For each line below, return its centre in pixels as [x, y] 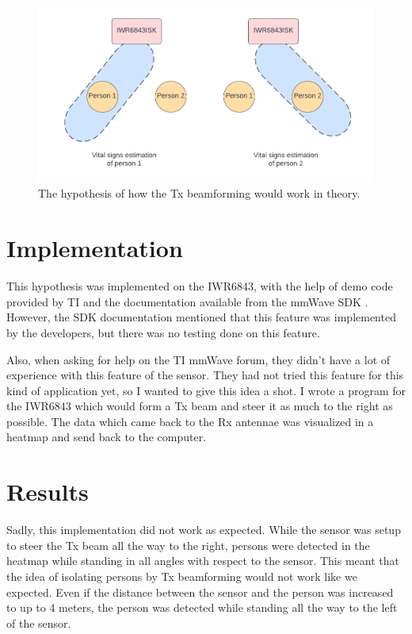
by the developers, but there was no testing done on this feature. [163, 332]
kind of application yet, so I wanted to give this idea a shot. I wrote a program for [206, 390]
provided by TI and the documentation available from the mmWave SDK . [187, 301]
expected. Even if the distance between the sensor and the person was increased [200, 592]
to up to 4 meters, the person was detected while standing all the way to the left [202, 607]
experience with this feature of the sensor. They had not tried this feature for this [205, 375]
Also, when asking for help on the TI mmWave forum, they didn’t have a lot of [198, 359]
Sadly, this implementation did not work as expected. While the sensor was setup [204, 530]
